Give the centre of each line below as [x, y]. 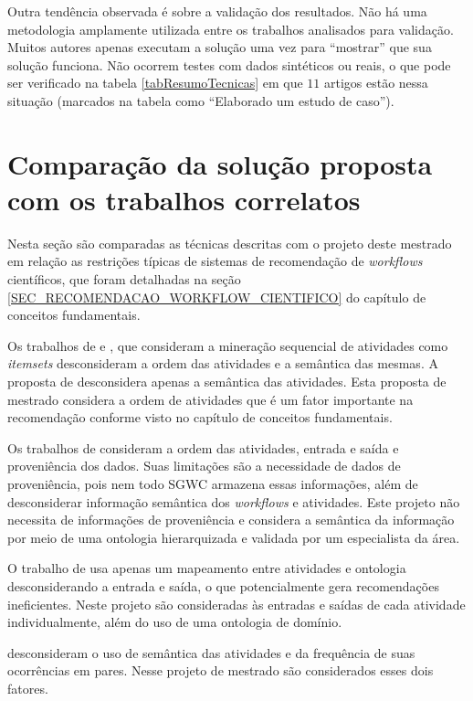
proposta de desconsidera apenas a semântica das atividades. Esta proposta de [227, 382]
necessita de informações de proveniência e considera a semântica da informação [231, 520]
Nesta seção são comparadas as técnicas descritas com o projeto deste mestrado [230, 243]
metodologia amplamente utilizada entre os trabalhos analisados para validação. [231, 29]
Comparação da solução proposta [220, 163]
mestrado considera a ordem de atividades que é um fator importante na [210, 399]
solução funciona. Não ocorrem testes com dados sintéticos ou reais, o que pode [229, 64]
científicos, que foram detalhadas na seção [124, 279]
